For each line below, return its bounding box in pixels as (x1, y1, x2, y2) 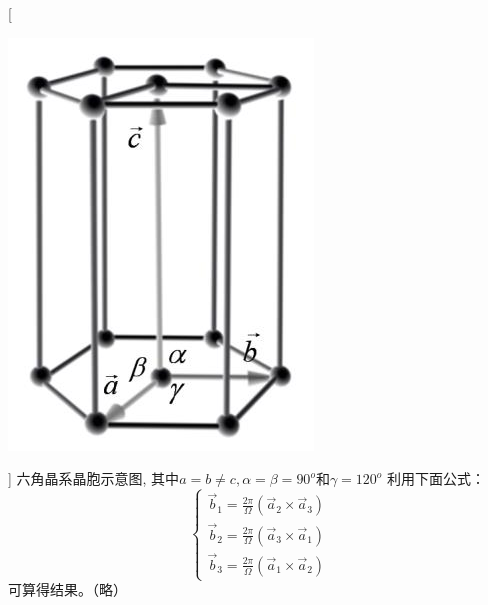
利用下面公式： (387, 468, 486, 489)
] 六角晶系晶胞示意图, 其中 (8, 468, 180, 489)
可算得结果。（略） (8, 579, 127, 600)
